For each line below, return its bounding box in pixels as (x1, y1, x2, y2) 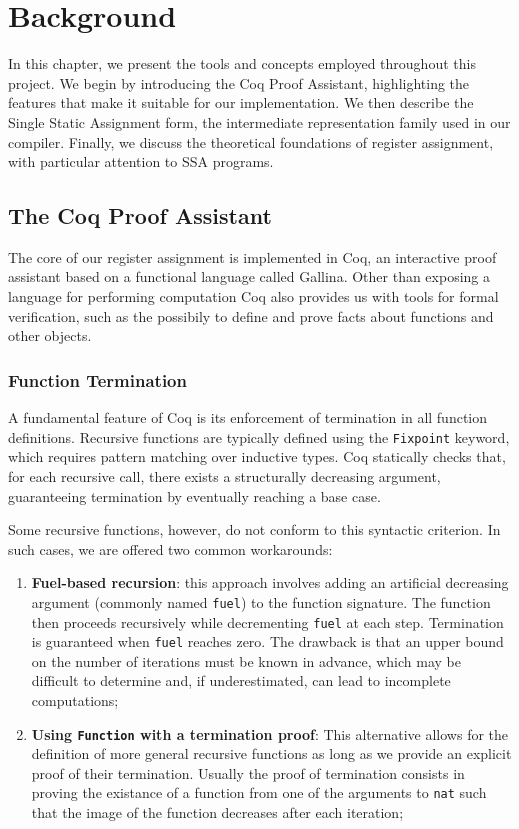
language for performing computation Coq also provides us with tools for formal (8, 286, 499, 307)
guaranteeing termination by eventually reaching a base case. (8, 485, 381, 506)
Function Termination (8, 367, 187, 392)
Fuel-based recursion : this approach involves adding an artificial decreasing (31, 572, 509, 593)
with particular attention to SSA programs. (8, 151, 274, 172)
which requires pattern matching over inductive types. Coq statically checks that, (8, 446, 506, 467)
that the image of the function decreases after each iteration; (31, 802, 404, 823)
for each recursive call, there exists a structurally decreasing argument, (8, 465, 441, 486)
